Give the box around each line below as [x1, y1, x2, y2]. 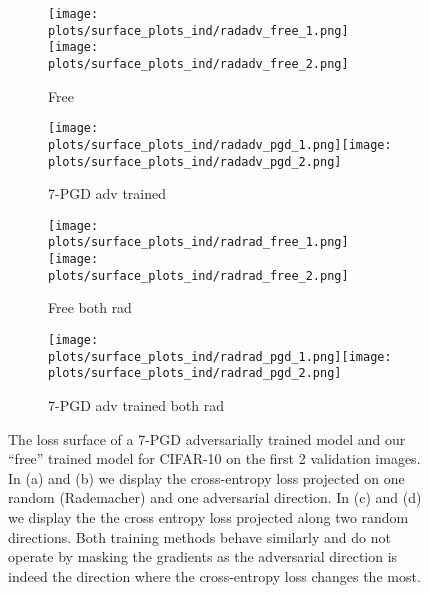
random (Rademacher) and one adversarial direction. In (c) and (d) [8, 487, 422, 508]
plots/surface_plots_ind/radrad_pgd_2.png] [48, 366, 342, 381]
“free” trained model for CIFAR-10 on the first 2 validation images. [8, 448, 421, 469]
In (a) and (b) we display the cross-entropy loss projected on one [8, 467, 405, 488]
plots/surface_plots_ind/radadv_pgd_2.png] [48, 154, 342, 169]
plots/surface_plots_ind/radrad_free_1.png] [48, 235, 349, 250]
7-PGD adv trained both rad [48, 394, 224, 415]
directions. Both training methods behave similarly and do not [8, 526, 391, 547]
